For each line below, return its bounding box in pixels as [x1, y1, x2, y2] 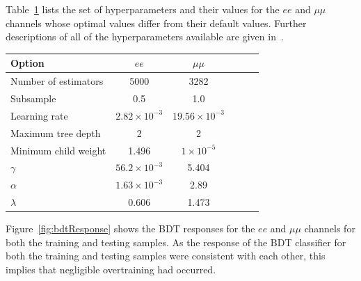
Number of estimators [10, 74, 104, 88]
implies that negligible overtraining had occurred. [6, 262, 216, 276]
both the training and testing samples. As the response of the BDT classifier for [6, 234, 346, 249]
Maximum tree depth [10, 125, 101, 140]
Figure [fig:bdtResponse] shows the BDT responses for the [6, 221, 255, 236]
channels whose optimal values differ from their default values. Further [6, 15, 307, 30]
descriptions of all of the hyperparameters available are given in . [6, 29, 284, 44]
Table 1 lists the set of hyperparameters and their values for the [6, 2, 280, 16]
